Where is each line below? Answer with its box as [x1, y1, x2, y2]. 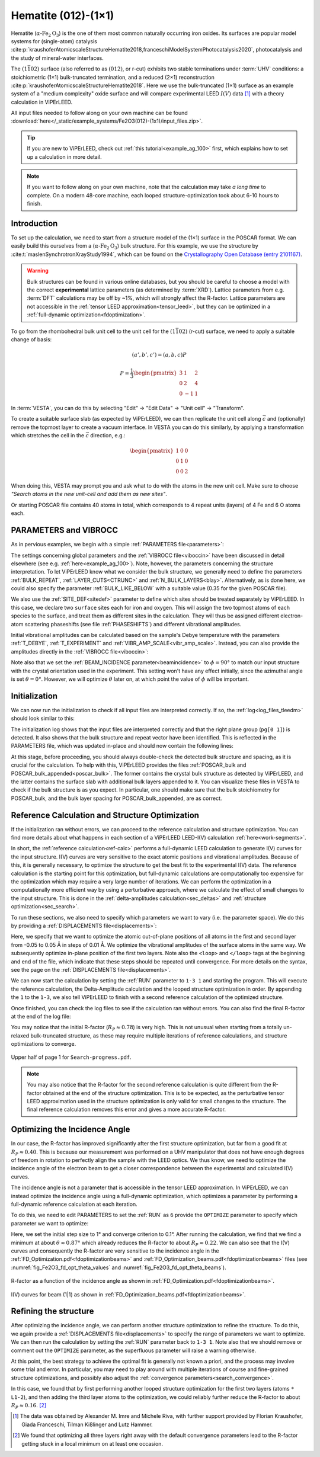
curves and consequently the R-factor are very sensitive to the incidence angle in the [11, 1247, 219, 1254]
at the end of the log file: [11, 1013, 71, 1020]
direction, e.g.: [89, 432, 126, 439]
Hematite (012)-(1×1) [11, 9, 114, 22]
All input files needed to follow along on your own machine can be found [11, 110, 188, 117]
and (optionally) [267, 415, 306, 422]
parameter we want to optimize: [11, 1219, 89, 1227]
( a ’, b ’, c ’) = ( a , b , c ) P [132, 351, 187, 358]
